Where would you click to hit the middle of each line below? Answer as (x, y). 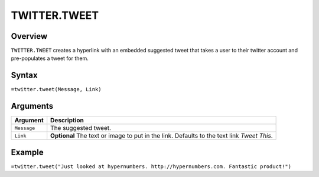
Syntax (24, 76)
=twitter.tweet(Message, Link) (56, 89)
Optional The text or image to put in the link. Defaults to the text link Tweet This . (162, 136)
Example (27, 152)
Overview (29, 36)
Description (67, 121)
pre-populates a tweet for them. (50, 58)
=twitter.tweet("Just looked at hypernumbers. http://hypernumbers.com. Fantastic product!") (151, 166)
